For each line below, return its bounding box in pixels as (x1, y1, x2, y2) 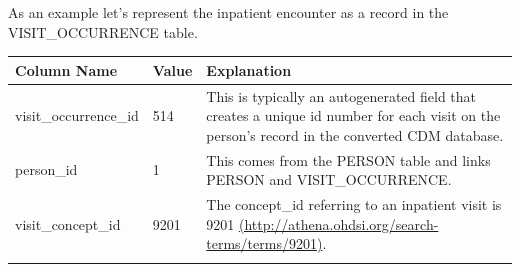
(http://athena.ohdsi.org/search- (238, 213, 439, 234)
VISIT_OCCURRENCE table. (8, 21, 198, 42)
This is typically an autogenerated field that (206, 85, 477, 106)
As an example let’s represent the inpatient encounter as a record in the (8, 2, 449, 22)
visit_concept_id (15, 213, 121, 234)
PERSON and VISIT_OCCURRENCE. (206, 169, 452, 190)
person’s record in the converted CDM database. (206, 124, 504, 145)
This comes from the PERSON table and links (206, 149, 491, 170)
